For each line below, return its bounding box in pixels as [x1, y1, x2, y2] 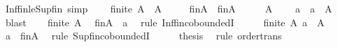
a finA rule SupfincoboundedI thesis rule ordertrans [5, 28, 282, 43]
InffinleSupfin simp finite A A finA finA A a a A [5, 1, 332, 15]
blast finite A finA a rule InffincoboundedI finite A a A [5, 15, 325, 29]
